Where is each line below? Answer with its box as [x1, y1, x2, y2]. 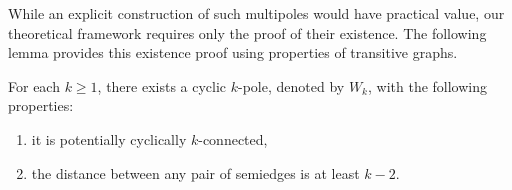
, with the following [367, 75, 487, 96]
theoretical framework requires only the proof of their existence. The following [8, 22, 487, 43]
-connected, [198, 128, 268, 149]
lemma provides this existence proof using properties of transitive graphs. [8, 42, 458, 63]
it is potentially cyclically [31, 128, 187, 149]
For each [8, 75, 60, 96]
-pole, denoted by [238, 75, 345, 96]
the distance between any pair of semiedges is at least [31, 162, 360, 183]
